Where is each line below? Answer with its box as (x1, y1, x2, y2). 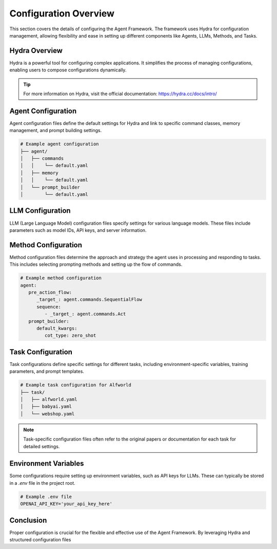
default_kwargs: (36, 325, 77, 331)
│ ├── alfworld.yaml (20, 396, 77, 402)
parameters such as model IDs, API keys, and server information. (9, 227, 147, 233)
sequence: (36, 304, 62, 309)
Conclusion (9, 516, 47, 524)
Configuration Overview (9, 8, 115, 19)
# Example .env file (20, 493, 72, 500)
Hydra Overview (9, 46, 63, 55)
